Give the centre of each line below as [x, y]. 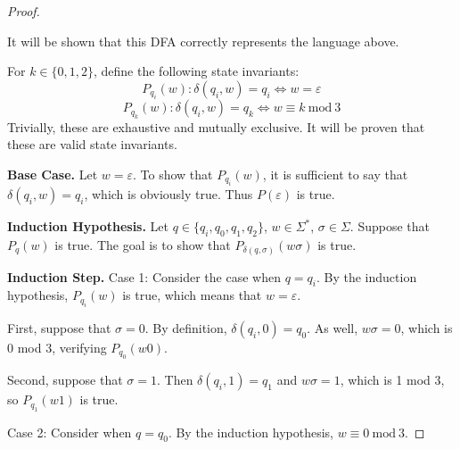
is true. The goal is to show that [143, 244]
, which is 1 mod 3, [392, 380]
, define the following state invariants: [197, 71]
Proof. [24, 11]
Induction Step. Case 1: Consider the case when [144, 276]
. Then [175, 380]
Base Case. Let [53, 174]
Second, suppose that [65, 380]
